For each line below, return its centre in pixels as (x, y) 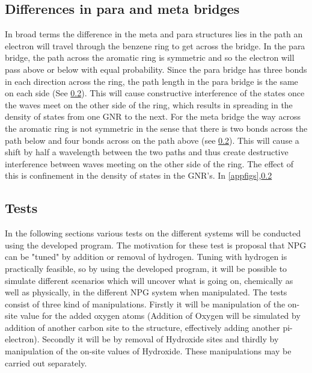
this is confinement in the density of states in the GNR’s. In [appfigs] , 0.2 (139, 175)
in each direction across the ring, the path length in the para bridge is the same (151, 81)
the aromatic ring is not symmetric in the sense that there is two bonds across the (156, 128)
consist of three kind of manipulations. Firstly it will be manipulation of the (145, 304)
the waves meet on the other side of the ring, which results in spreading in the (149, 104)
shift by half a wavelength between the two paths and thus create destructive (147, 152)
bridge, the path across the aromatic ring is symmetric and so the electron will (150, 57)
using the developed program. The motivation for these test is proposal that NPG (156, 245)
